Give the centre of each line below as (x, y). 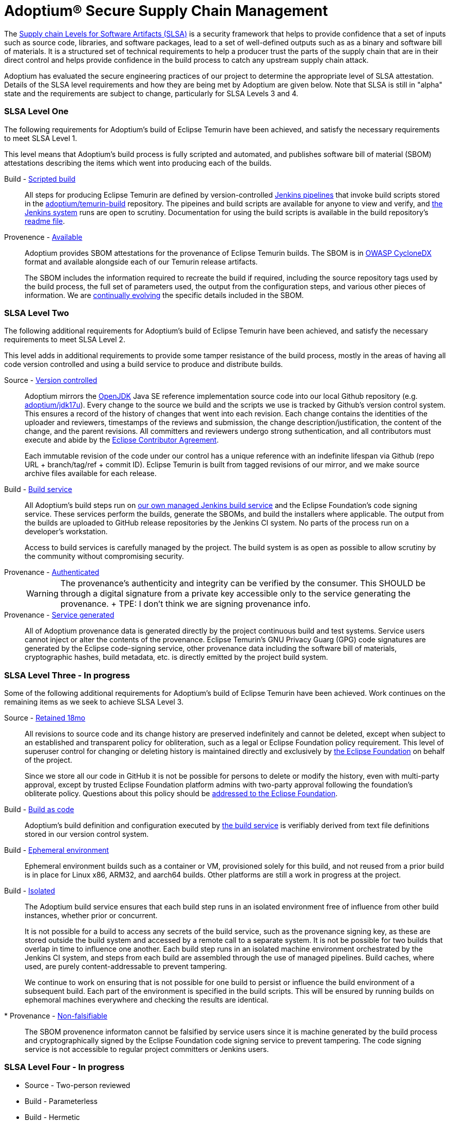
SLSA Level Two (37, 313)
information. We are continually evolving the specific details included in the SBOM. (164, 295)
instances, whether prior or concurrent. (91, 915)
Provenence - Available (43, 237)
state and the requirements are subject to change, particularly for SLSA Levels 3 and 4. (151, 93)
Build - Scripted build (40, 179)
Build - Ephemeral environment (57, 850)
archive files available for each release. (91, 474)
